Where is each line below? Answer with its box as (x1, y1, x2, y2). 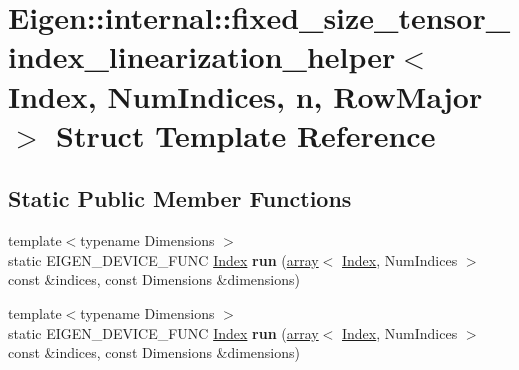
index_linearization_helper (8, 36, 396, 77)
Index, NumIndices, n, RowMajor (8, 75, 483, 116)
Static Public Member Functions (8, 183, 352, 214)
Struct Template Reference (56, 114, 436, 155)
